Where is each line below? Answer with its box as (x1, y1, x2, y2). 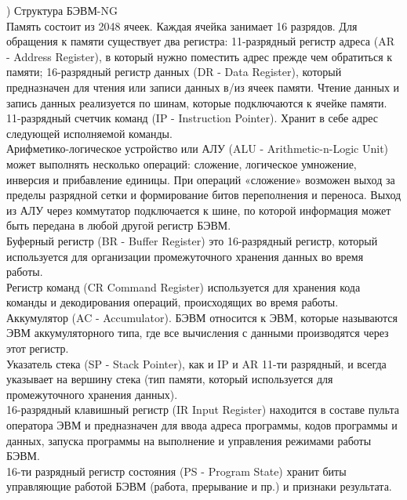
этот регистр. (6, 340, 69, 357)
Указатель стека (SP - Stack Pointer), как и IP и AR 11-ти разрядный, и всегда (6, 355, 387, 371)
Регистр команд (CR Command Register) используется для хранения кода (6, 278, 361, 295)
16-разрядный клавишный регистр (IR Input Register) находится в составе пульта (6, 401, 399, 418)
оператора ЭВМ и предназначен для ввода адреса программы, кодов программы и (6, 417, 398, 433)
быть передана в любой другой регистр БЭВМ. (6, 217, 231, 234)
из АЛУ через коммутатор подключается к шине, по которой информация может (6, 201, 391, 218)
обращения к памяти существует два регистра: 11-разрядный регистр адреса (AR (6, 33, 394, 49)
